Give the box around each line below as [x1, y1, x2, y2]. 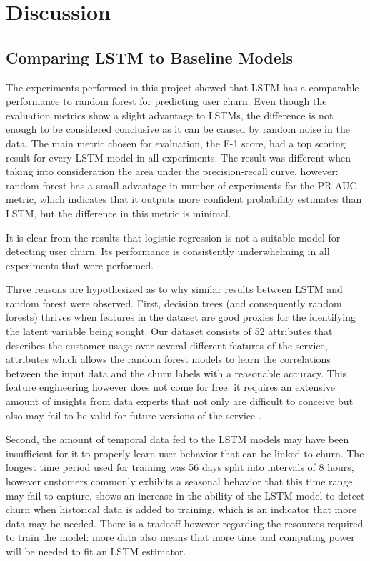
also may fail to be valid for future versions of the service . [6, 407, 261, 422]
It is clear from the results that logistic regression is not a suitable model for [6, 229, 341, 244]
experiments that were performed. [6, 257, 154, 272]
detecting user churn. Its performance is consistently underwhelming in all [6, 244, 330, 259]
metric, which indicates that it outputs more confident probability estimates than [6, 192, 362, 207]
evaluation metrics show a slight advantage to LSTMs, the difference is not [6, 107, 334, 122]
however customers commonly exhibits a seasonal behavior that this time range [6, 474, 353, 489]
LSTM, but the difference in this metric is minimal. [6, 205, 231, 220]
